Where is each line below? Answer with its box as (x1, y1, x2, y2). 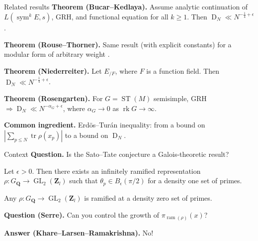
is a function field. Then (146, 65, 220, 76)
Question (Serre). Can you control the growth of (4, 210, 160, 220)
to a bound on (65, 129, 108, 140)
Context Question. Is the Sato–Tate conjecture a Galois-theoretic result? (4, 148, 229, 159)
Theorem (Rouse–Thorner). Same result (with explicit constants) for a (4, 39, 232, 49)
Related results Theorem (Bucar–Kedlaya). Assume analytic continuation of (4, 1, 248, 11)
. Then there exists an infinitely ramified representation (32, 165, 201, 176)
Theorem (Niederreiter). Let (4, 65, 102, 76)
